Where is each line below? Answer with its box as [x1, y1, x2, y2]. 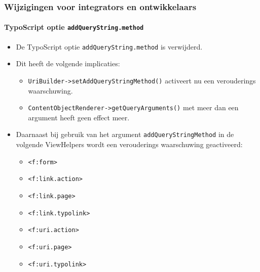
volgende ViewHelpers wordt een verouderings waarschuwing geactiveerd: [16, 139, 243, 150]
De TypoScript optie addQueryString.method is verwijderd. [16, 41, 203, 52]
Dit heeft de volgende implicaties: [16, 58, 120, 69]
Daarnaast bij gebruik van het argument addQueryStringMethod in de [16, 129, 234, 140]
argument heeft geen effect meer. [28, 112, 130, 122]
